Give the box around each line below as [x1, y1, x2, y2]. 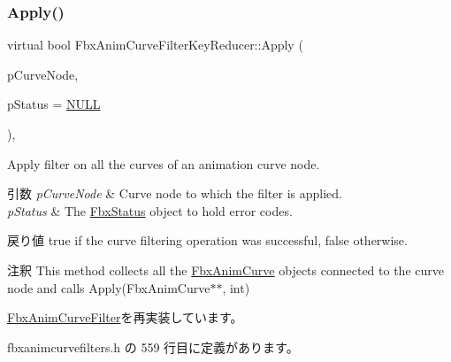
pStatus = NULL [7, 95, 101, 113]
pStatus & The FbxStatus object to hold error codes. [7, 201, 293, 220]
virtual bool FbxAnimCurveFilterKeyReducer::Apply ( [7, 35, 303, 54]
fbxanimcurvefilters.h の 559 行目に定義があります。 [7, 337, 299, 356]
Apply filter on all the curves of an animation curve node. [7, 154, 320, 173]
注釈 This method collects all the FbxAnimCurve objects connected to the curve [7, 260, 444, 279]
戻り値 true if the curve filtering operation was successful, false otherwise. [7, 231, 408, 250]
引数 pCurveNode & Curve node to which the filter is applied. [7, 184, 342, 203]
